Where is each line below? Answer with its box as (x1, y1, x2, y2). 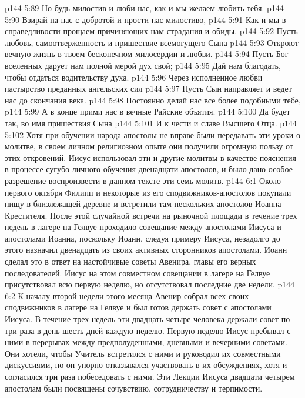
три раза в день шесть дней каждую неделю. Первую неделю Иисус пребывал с (5, 324, 291, 336)
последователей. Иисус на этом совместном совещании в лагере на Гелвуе (5, 266, 270, 279)
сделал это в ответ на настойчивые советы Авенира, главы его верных (5, 255, 256, 267)
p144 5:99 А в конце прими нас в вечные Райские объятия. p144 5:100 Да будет (5, 105, 290, 118)
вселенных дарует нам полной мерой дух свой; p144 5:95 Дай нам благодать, (5, 59, 281, 71)
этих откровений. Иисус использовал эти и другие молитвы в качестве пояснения (5, 151, 296, 163)
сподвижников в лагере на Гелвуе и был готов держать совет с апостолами (5, 301, 272, 313)
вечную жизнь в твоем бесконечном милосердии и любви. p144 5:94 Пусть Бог (5, 48, 289, 60)
